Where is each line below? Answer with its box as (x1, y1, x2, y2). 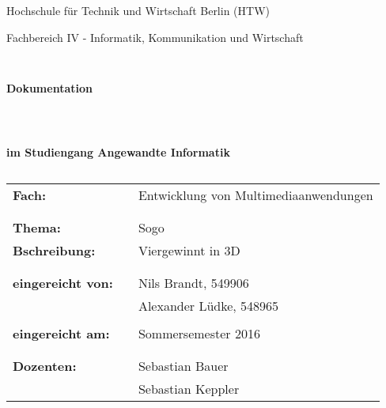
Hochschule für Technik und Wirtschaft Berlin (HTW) (6, 2, 270, 18)
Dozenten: (13, 357, 77, 376)
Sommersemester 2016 (138, 324, 260, 343)
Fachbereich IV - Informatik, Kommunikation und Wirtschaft (6, 28, 304, 45)
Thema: (13, 218, 61, 237)
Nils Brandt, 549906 (138, 274, 249, 293)
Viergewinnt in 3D (138, 241, 240, 260)
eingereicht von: (13, 274, 113, 293)
